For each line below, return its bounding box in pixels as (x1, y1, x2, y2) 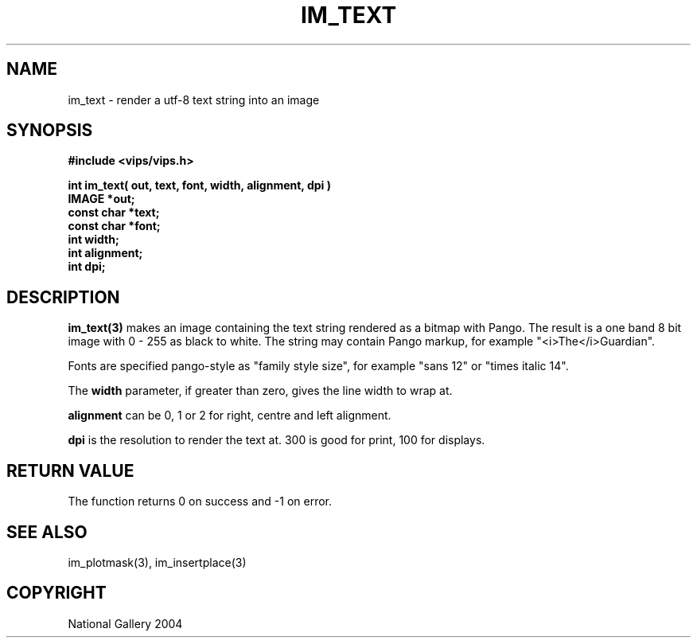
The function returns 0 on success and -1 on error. (68, 494, 333, 509)
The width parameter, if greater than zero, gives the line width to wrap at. (68, 384, 453, 398)
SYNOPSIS (6, 120, 93, 141)
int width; (68, 232, 119, 247)
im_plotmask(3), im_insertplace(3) (68, 555, 247, 569)
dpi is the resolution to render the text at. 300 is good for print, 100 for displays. (68, 433, 485, 447)
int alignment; (68, 246, 143, 260)
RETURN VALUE (6, 460, 134, 481)
